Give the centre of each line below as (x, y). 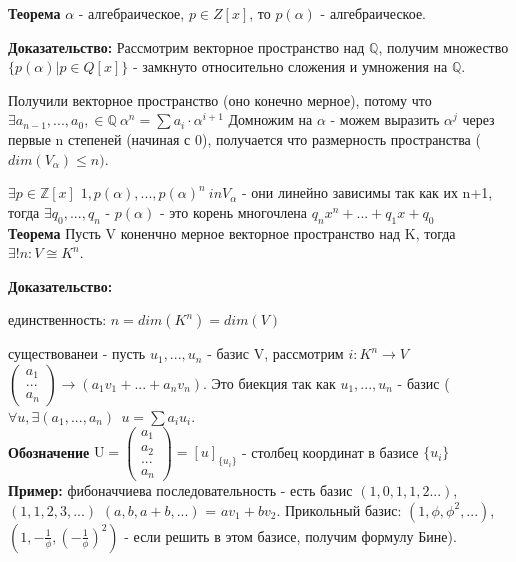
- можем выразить (385, 119)
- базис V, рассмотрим (275, 353)
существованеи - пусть (77, 353)
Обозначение (49, 451)
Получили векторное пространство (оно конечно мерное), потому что (220, 99)
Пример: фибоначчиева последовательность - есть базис (180, 490)
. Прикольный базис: (339, 509)
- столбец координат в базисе (330, 451)
